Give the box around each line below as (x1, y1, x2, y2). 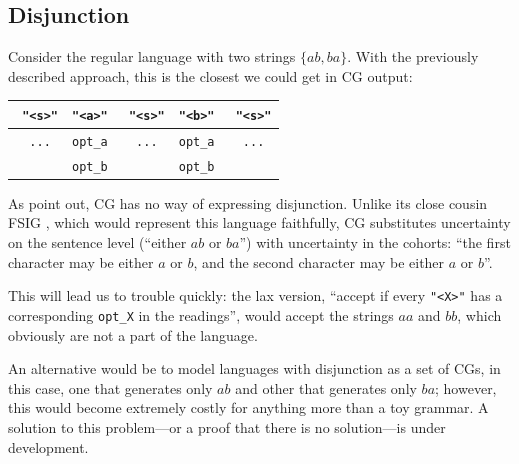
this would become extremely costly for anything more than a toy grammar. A (8, 397, 489, 418)
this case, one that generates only (8, 377, 213, 398)
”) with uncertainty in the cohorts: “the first (239, 232, 511, 253)
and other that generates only (235, 377, 417, 398)
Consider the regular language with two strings (8, 46, 296, 67)
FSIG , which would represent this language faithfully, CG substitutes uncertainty (8, 212, 511, 233)
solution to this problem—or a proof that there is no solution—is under (8, 416, 446, 437)
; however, (435, 377, 497, 398)
